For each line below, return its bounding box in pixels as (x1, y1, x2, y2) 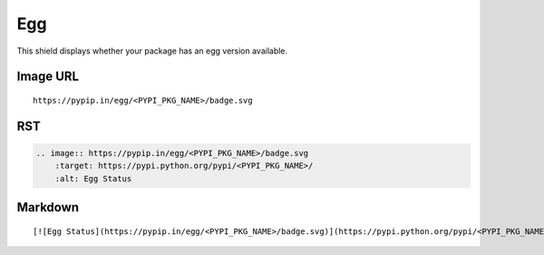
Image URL (16, 69, 80, 84)
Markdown (16, 200, 80, 215)
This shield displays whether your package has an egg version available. (16, 45, 288, 56)
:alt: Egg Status (54, 173, 132, 183)
